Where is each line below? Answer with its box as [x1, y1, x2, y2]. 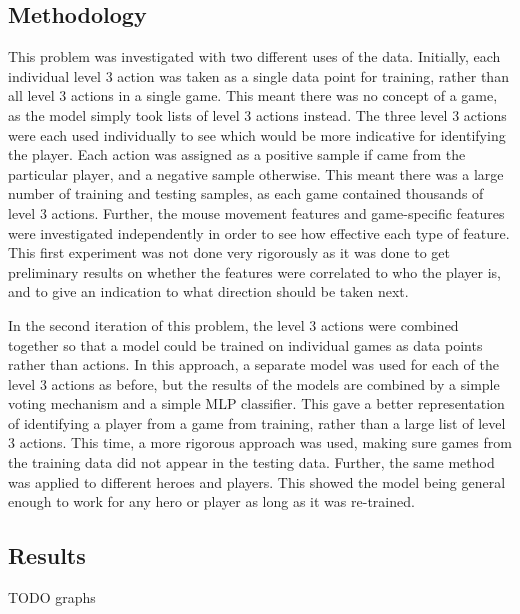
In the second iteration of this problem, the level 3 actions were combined [8, 314, 459, 335]
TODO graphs [8, 587, 96, 608]
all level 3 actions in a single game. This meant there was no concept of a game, [8, 85, 498, 106]
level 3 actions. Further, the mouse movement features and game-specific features [8, 202, 505, 223]
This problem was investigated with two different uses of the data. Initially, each [8, 46, 501, 67]
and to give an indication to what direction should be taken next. [8, 281, 409, 302]
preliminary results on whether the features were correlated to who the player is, [8, 261, 501, 282]
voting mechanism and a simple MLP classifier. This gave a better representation [8, 393, 505, 414]
